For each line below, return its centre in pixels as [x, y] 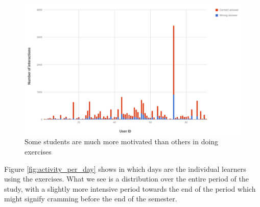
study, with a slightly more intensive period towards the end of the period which [130, 188]
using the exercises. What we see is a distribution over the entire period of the [126, 179]
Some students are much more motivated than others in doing [122, 141]
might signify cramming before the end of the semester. [91, 199]
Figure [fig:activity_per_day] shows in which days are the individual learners [125, 169]
